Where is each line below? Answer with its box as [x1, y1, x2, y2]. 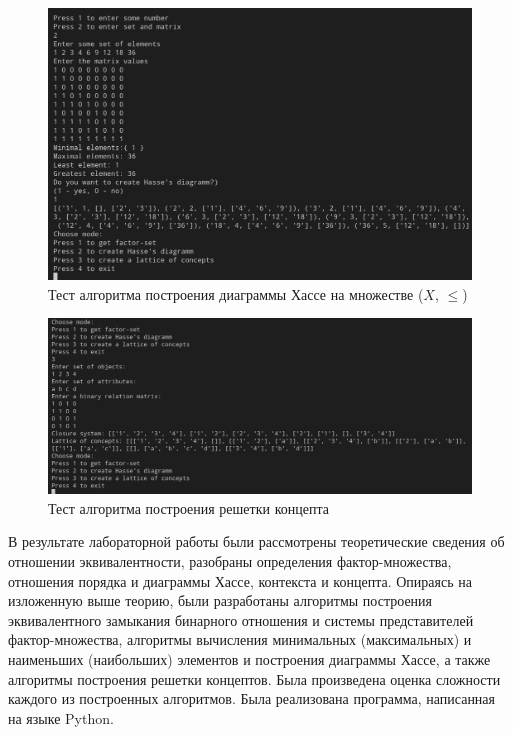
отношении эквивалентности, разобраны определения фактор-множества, [8, 550, 452, 571]
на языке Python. [8, 707, 114, 728]
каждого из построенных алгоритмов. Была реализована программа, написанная [8, 688, 496, 709]
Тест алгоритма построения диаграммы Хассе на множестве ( [48, 283, 424, 304]
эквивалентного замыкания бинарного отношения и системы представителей [8, 609, 474, 630]
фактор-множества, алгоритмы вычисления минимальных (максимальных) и [8, 629, 472, 650]
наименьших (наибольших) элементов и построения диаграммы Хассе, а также [8, 648, 491, 669]
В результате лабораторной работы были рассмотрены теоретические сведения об [8, 531, 505, 552]
